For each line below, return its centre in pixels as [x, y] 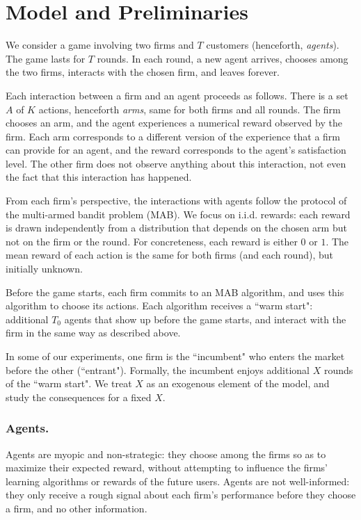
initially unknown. [44, 269]
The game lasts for [46, 58]
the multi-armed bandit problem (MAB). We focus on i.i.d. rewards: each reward [178, 214]
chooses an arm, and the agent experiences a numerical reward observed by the [174, 123]
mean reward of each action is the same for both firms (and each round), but [169, 255]
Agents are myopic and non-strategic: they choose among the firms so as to [166, 454]
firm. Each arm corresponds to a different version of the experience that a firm [173, 136]
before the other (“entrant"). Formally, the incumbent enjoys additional [158, 369]
